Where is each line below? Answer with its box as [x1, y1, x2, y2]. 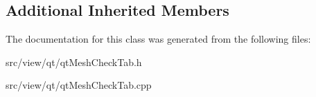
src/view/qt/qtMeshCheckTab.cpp [6, 78, 152, 92]
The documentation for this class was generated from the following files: [6, 32, 311, 46]
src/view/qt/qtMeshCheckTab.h [6, 54, 142, 69]
